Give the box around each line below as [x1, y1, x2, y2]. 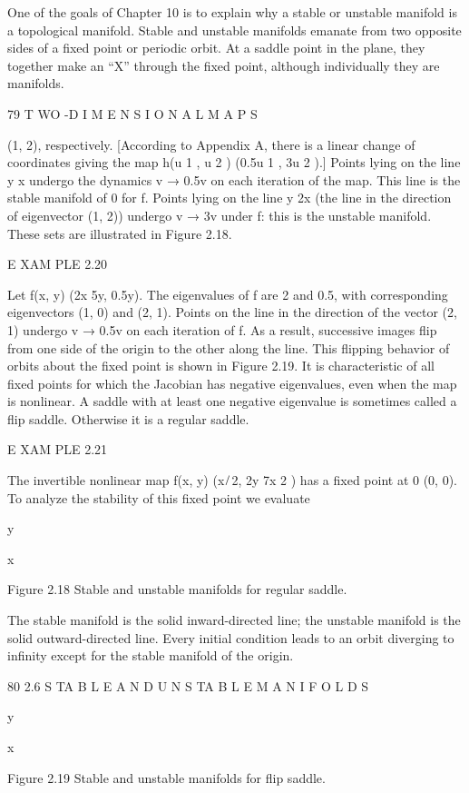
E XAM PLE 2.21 [7, 440, 108, 459]
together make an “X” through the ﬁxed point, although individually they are [7, 55, 440, 74]
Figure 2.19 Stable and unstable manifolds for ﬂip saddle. [7, 768, 326, 787]
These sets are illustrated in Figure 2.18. [7, 223, 232, 243]
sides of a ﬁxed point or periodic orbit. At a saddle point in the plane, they [7, 38, 425, 57]
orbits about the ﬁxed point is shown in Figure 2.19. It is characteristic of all [7, 356, 435, 375]
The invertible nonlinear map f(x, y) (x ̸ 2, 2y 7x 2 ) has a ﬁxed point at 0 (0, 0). [7, 471, 458, 490]
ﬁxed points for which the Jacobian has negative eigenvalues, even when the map [7, 373, 457, 392]
